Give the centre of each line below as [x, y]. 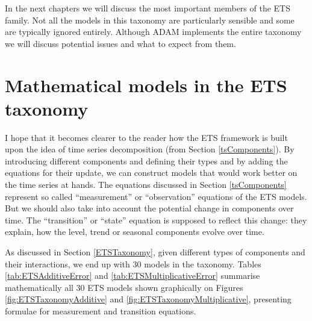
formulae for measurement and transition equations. [101, 311]
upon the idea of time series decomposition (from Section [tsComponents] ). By [150, 149]
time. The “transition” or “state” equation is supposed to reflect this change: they [156, 220]
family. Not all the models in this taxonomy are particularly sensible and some [150, 20]
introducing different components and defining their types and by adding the [146, 160]
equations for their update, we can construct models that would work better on [151, 173]
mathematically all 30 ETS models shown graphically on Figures [124, 287]
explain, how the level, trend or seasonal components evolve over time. [135, 232]
